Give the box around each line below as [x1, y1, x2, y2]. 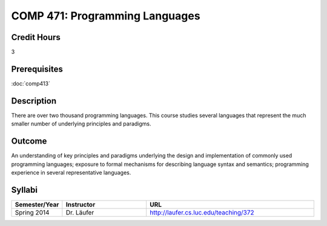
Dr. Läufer [65, 208, 94, 216]
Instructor [65, 200, 96, 208]
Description [11, 96, 57, 106]
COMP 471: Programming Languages [11, 9, 200, 22]
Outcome [11, 136, 47, 147]
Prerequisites [11, 64, 63, 74]
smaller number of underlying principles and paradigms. [11, 120, 151, 127]
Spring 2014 [15, 208, 50, 216]
